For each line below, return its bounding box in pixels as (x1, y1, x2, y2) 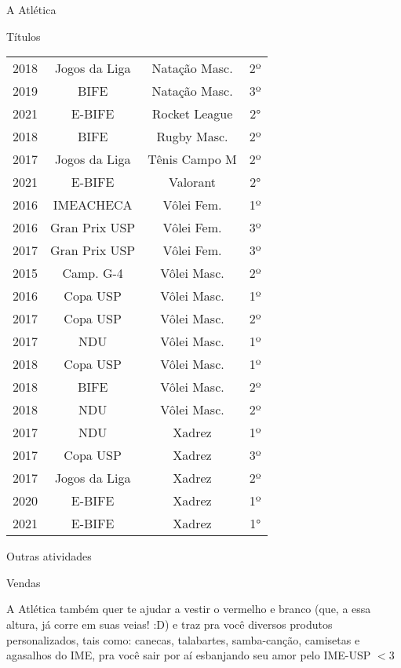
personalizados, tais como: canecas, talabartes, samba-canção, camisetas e (6, 631, 360, 648)
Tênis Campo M (148, 150, 237, 169)
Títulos (6, 27, 41, 44)
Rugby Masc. (156, 127, 228, 146)
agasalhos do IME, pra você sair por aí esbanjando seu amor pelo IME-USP (6, 647, 371, 663)
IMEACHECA (53, 195, 133, 214)
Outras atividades (6, 548, 92, 564)
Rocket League (151, 104, 233, 123)
